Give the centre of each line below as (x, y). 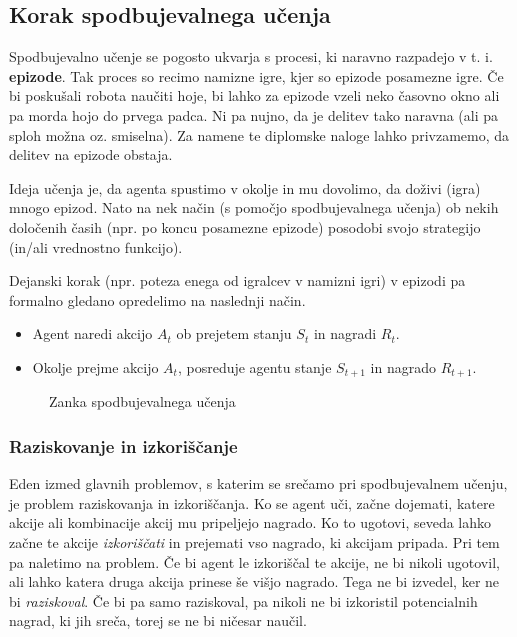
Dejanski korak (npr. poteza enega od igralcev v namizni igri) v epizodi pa (237, 280)
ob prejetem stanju (234, 333)
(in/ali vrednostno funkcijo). (96, 246)
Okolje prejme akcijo (95, 366)
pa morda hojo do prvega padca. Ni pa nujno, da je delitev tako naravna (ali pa (254, 114)
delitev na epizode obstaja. (91, 154)
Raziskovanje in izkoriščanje (123, 445)
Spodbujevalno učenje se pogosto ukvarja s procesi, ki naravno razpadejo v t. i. (251, 56)
